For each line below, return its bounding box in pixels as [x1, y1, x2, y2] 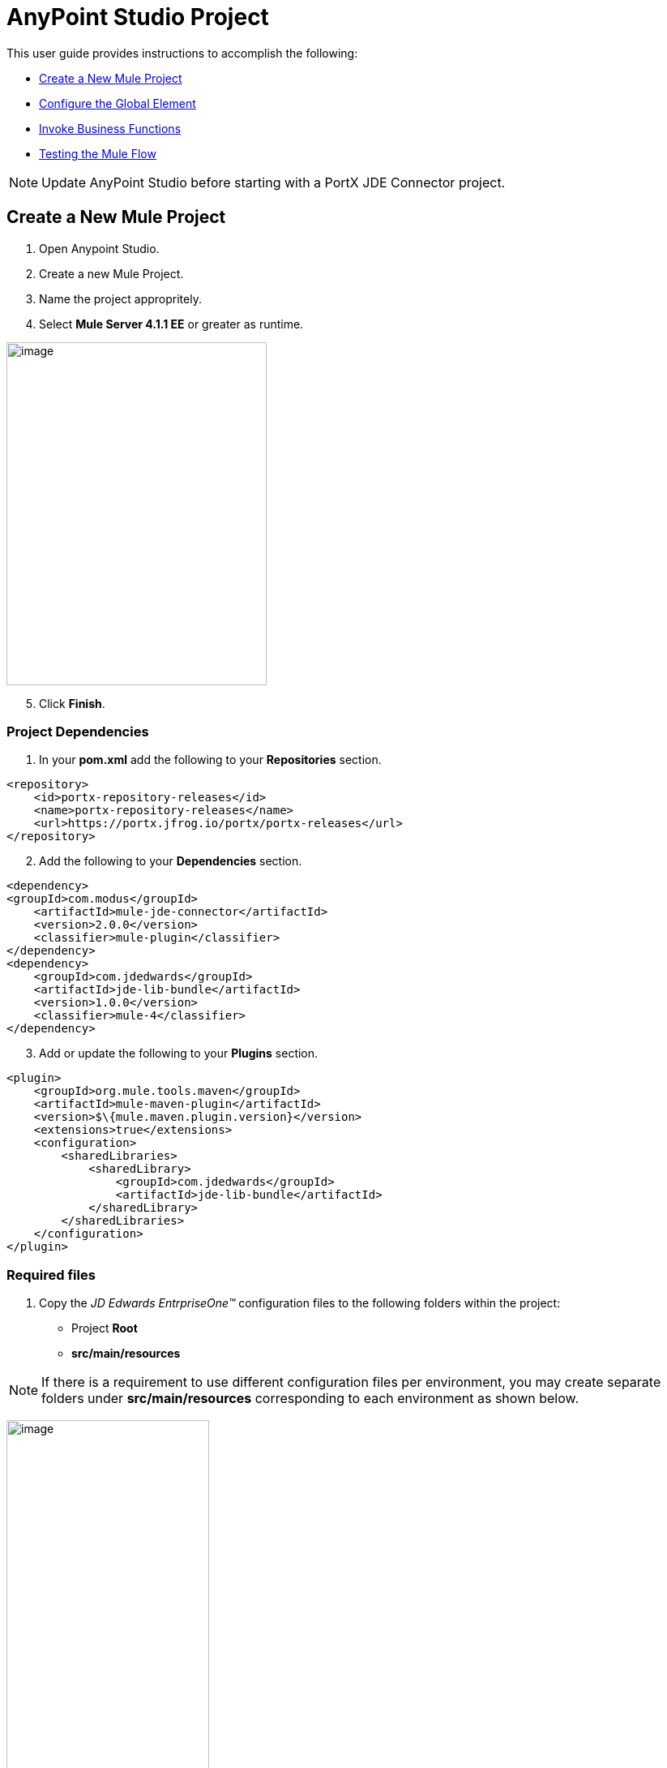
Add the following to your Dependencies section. [39, 854, 302, 869]
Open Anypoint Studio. [39, 241, 160, 255]
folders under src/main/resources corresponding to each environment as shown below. [41, 1390, 579, 1407]
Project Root [71, 1321, 138, 1336]
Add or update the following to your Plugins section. [39, 1046, 319, 1061]
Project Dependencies [6, 723, 149, 740]
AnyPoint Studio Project [6, 3, 269, 31]
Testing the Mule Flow [39, 146, 156, 161]
